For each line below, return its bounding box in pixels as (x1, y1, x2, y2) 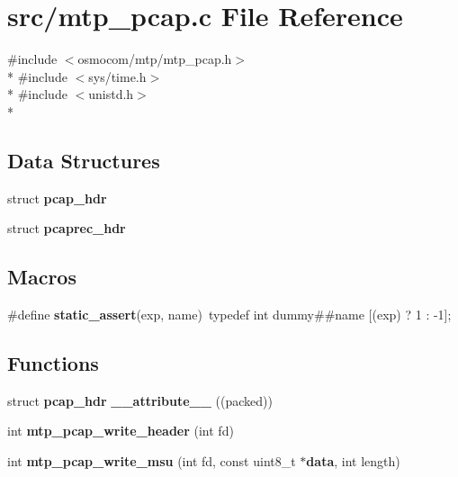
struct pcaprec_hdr (7, 219, 126, 238)
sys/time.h (88, 67, 147, 85)
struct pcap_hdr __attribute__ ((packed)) (7, 391, 273, 409)
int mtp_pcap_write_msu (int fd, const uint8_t (7, 452, 296, 471)
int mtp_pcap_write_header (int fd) (7, 421, 234, 440)
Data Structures (7, 146, 160, 174)
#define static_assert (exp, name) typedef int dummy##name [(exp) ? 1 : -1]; (7, 305, 452, 324)
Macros (7, 263, 76, 291)
